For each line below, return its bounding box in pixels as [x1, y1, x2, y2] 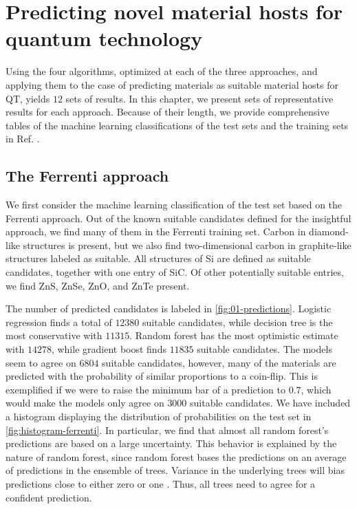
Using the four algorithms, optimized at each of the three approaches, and [6, 64, 318, 78]
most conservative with [6, 328, 102, 343]
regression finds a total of [6, 314, 112, 329]
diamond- [309, 224, 349, 239]
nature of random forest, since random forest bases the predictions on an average [6, 449, 347, 464]
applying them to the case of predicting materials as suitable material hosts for [6, 77, 338, 91]
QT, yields [6, 91, 50, 105]
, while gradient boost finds [51, 342, 166, 356]
